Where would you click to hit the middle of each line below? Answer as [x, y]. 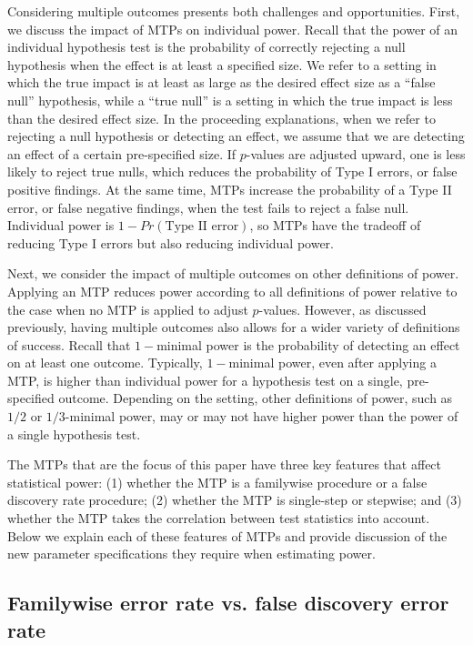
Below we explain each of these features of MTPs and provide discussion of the [227, 535]
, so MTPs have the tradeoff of [335, 225]
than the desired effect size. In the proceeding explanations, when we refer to [221, 118]
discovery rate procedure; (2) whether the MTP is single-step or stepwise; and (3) [235, 500]
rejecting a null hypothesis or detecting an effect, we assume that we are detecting [236, 136]
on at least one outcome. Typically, [105, 363]
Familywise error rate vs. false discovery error [228, 603]
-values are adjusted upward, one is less [356, 153]
